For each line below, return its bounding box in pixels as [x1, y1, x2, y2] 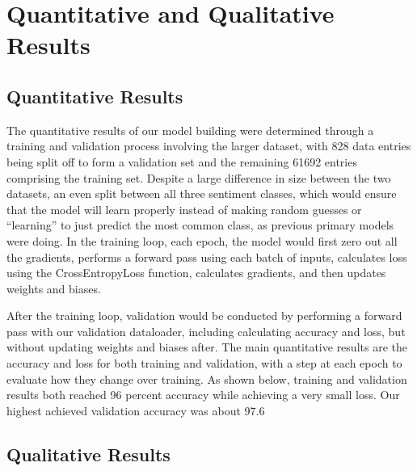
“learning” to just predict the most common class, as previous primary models [6, 217, 394, 233]
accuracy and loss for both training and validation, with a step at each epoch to [6, 355, 402, 372]
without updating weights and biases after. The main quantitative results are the [6, 339, 407, 355]
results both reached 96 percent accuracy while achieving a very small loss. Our [6, 386, 400, 403]
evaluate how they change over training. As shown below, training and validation [6, 370, 407, 387]
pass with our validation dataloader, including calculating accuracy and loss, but [6, 322, 406, 339]
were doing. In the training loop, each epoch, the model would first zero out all [6, 232, 398, 249]
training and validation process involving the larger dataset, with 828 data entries [6, 137, 411, 154]
